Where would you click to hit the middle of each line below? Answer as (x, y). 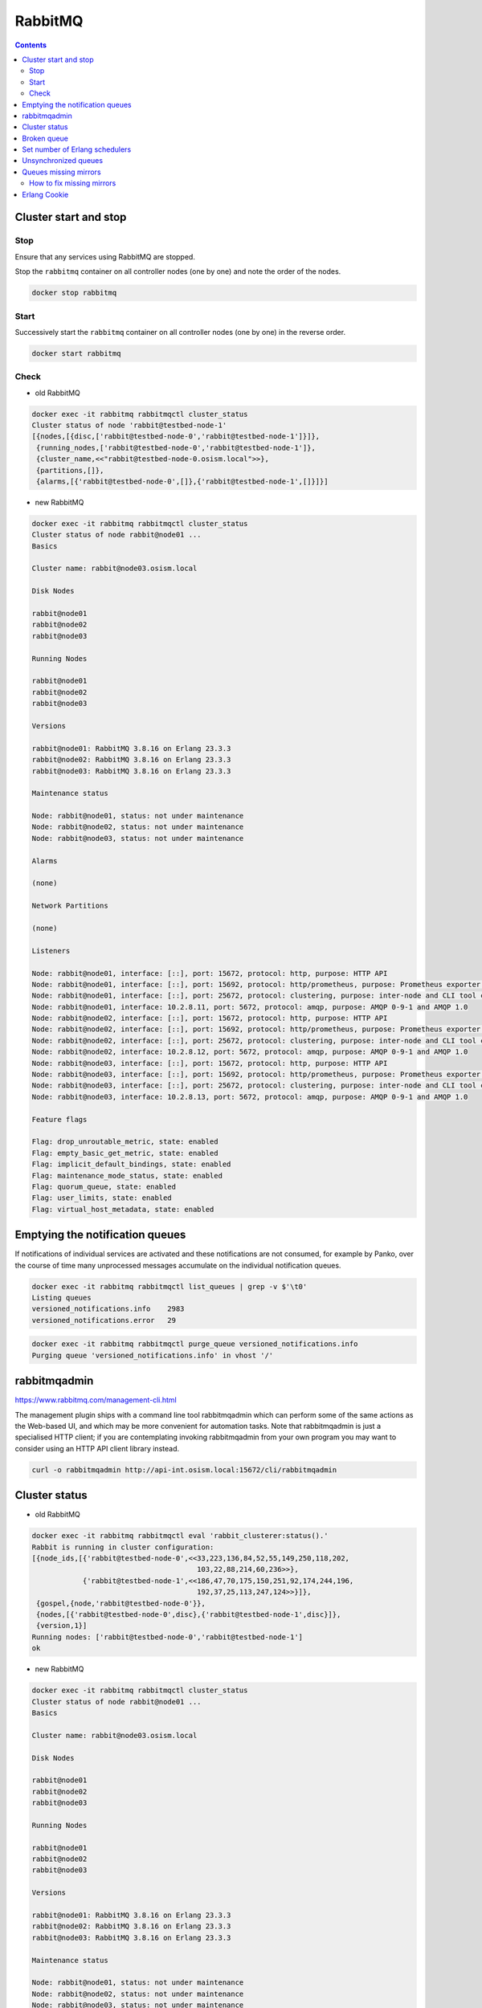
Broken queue (45, 138)
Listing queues (61, 1298)
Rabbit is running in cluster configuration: (123, 1547)
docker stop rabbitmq (74, 293)
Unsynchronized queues (63, 161)
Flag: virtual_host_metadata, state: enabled (123, 1209)
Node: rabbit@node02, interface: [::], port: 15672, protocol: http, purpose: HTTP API (210, 1018)
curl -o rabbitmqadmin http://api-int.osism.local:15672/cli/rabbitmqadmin (184, 1469)
